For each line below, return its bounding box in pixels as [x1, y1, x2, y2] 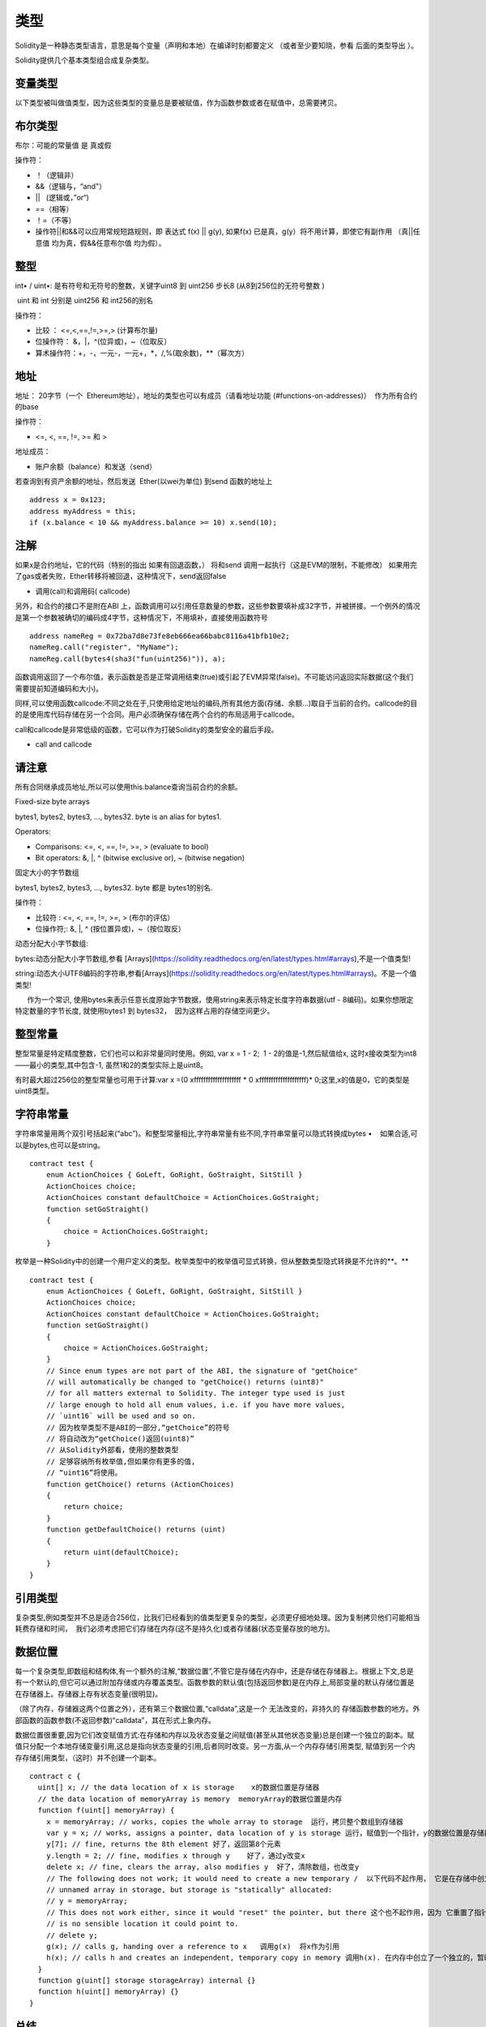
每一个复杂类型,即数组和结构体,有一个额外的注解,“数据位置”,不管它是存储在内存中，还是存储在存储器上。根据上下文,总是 [15, 1666, 415, 1676]
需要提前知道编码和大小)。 [15, 684, 104, 693]
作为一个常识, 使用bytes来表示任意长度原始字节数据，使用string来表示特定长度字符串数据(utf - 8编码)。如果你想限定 [27, 994, 414, 1005]
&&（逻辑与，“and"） [35, 181, 107, 191]
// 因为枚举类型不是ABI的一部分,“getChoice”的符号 [45, 1423, 230, 1432]
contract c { [29, 1772, 81, 1781]
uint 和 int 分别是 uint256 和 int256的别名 [16, 296, 154, 306]
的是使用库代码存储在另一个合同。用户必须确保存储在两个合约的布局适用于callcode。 [15, 709, 299, 719]
